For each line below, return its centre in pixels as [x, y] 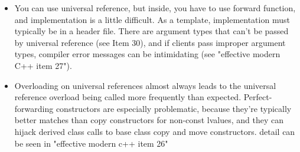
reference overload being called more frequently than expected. [128, 97]
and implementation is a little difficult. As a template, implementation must [152, 19]
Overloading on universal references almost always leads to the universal [145, 85]
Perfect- [258, 97]
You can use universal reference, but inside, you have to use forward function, [155, 8]
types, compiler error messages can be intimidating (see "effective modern [147, 54]
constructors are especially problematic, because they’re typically [174, 108]
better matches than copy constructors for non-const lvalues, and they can [149, 120]
